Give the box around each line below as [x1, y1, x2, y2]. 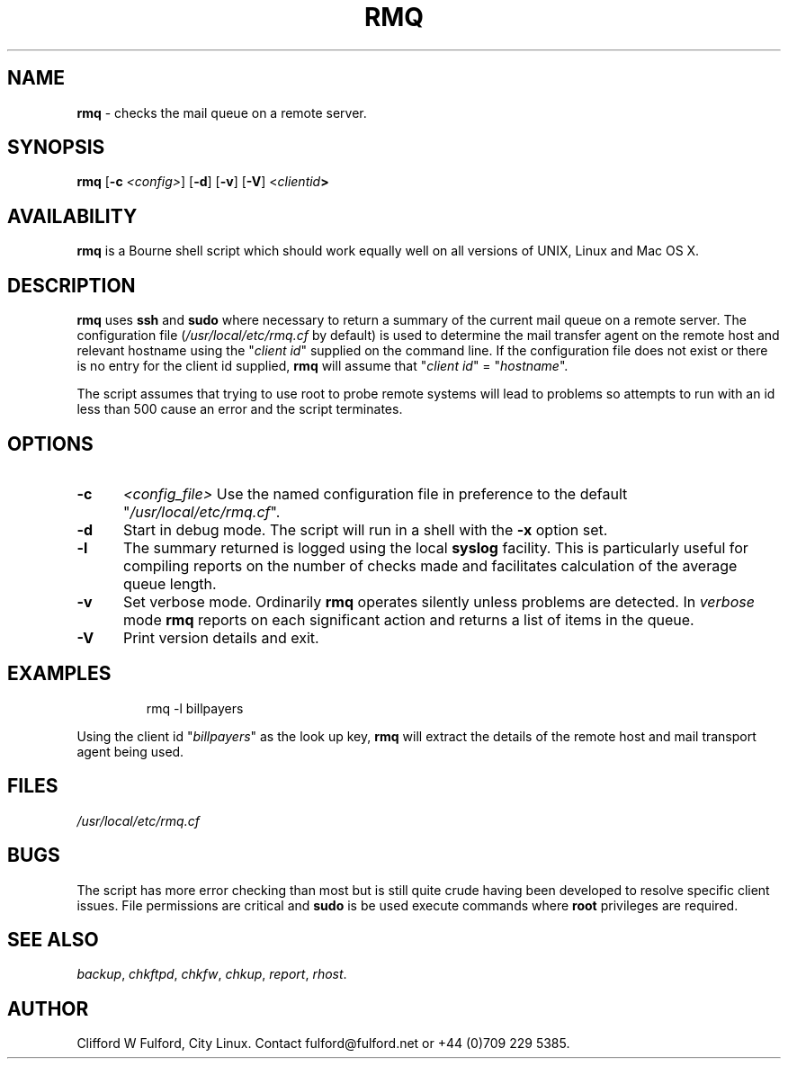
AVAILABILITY [7, 204, 138, 228]
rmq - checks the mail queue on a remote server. [76, 104, 367, 121]
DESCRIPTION [7, 273, 136, 297]
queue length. [122, 574, 217, 593]
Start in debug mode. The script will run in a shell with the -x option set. [122, 520, 608, 539]
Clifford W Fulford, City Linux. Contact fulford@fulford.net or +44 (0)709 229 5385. [76, 1035, 570, 1052]
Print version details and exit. [122, 628, 319, 647]
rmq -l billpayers [146, 700, 244, 716]
